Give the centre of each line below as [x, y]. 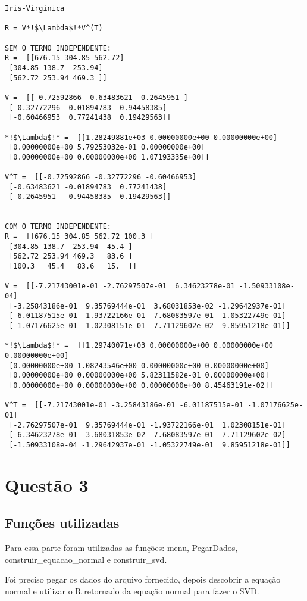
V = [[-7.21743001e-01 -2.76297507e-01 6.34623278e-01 [120, 286]
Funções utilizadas [62, 523]
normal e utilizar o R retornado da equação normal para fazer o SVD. [132, 591]
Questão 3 [47, 485]
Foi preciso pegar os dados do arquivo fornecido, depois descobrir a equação [143, 579]
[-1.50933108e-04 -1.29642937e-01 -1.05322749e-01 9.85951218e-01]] [150, 445]
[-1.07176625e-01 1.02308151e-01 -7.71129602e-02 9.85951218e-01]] [150, 326]
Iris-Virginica [35, 8]
